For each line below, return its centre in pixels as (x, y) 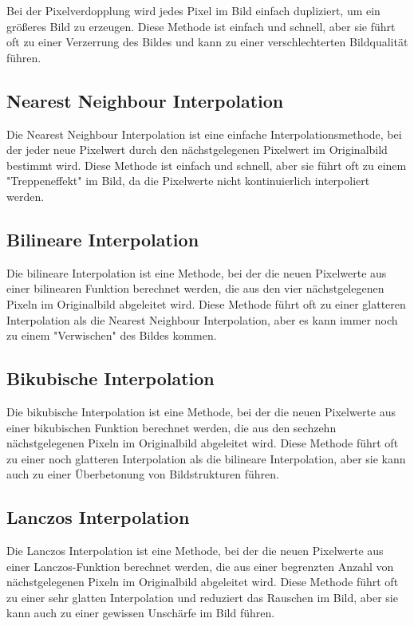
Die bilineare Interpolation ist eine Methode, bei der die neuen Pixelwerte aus (197, 272)
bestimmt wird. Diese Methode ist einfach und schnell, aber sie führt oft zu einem (207, 165)
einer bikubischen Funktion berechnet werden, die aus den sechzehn (172, 427)
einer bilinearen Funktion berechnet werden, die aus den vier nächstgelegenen (195, 288)
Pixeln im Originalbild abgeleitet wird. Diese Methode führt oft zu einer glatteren (206, 303)
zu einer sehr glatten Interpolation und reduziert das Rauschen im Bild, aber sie (202, 597)
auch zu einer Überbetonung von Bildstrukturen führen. (143, 474)
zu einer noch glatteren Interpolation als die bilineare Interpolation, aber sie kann (206, 458)
